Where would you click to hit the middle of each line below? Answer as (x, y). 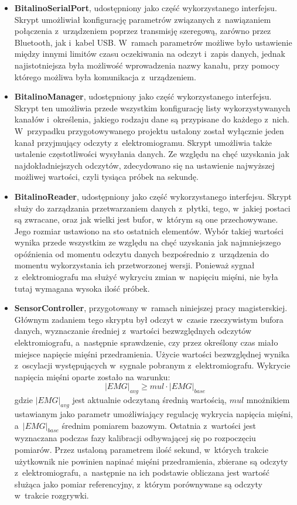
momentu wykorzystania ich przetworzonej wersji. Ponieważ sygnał (134, 265)
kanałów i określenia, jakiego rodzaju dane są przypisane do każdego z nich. (152, 119)
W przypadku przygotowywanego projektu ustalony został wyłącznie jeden (149, 130)
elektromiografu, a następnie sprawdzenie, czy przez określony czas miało (146, 342)
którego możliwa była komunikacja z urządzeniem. (105, 76)
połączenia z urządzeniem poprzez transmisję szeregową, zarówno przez (143, 31)
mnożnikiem (268, 400)
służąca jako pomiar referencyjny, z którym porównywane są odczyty (138, 484)
